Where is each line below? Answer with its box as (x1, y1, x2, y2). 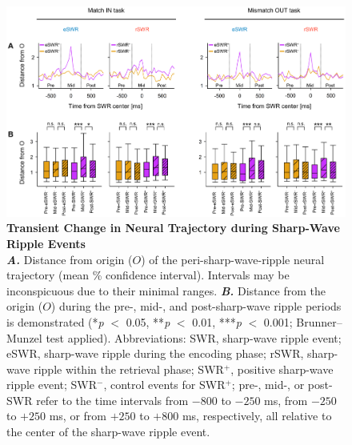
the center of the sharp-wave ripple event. (6, 423, 210, 440)
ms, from (264, 391, 308, 408)
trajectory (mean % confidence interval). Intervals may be (6, 267, 290, 283)
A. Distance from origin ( (6, 251, 133, 267)
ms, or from (49, 407, 106, 424)
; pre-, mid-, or (231, 376, 305, 393)
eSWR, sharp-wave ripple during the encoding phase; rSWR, (6, 345, 304, 362)
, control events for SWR (103, 376, 226, 393)
